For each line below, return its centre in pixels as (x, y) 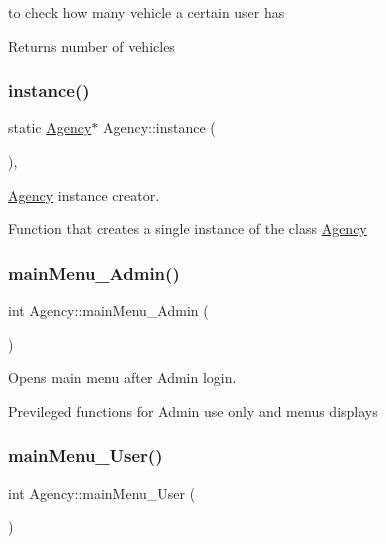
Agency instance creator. (84, 194)
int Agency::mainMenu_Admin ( (108, 310)
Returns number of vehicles (91, 45)
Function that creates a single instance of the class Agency (187, 228)
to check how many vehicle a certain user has (146, 12)
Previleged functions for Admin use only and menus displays (193, 410)
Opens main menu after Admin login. (122, 377)
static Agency (50, 127)
